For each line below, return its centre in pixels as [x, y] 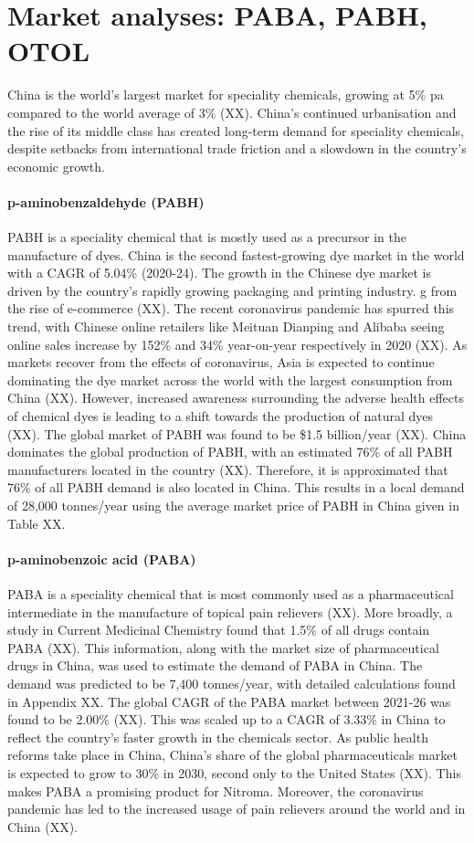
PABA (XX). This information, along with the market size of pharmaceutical [223, 647]
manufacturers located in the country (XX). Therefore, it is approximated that [228, 469]
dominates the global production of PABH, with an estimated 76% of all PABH [230, 452]
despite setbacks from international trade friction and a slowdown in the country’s [237, 148]
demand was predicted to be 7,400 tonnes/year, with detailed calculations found [232, 683]
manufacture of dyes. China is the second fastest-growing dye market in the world [236, 254]
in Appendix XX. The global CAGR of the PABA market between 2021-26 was [229, 701]
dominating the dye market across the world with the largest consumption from [230, 379]
